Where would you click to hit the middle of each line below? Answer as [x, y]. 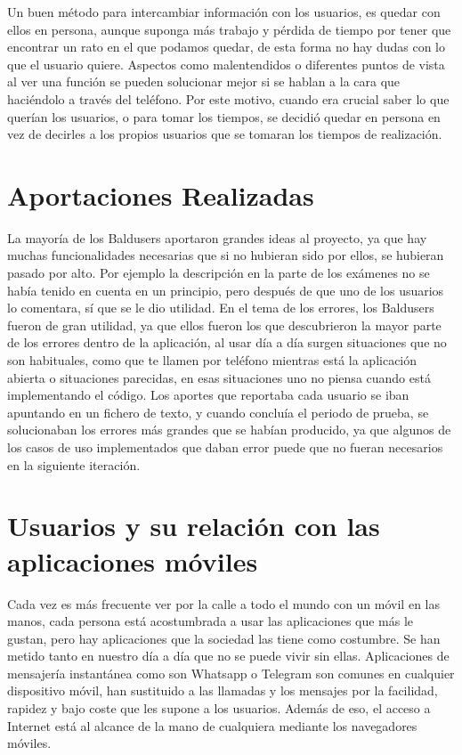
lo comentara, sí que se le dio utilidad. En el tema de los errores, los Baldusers [221, 308]
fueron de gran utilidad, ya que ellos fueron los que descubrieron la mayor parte [224, 325]
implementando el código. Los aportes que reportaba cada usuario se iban [208, 395]
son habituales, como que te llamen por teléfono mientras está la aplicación [212, 360]
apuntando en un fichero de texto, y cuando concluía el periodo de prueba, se [218, 412]
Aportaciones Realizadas [161, 195]
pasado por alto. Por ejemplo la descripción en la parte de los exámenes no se [219, 273]
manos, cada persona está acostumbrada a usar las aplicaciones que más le [211, 621]
